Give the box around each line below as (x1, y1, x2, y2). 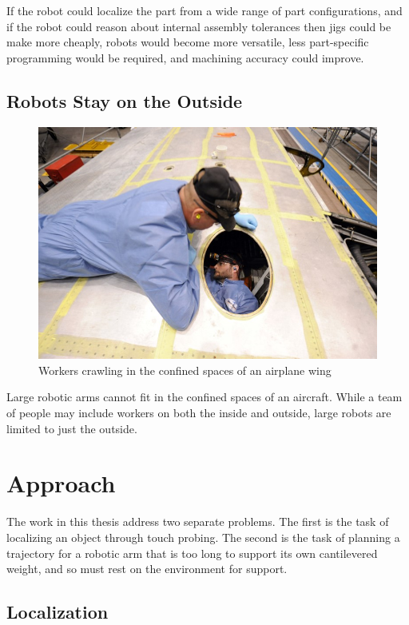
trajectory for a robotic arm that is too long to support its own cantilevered (6, 544, 378, 561)
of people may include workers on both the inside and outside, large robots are (6, 404, 391, 421)
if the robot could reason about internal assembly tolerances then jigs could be (6, 18, 391, 34)
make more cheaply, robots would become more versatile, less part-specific (6, 34, 369, 50)
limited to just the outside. (6, 420, 137, 436)
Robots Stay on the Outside (6, 88, 243, 113)
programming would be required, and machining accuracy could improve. (6, 49, 364, 66)
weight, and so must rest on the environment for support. (6, 560, 288, 577)
